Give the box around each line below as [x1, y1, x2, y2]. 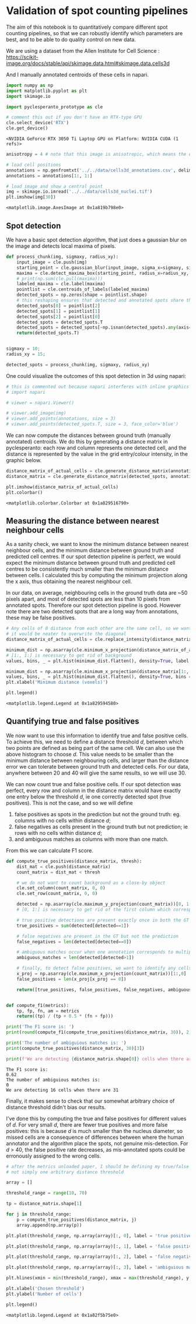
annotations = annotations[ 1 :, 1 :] [6, 173, 93, 179]
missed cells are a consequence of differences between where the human [6, 1134, 184, 1141]
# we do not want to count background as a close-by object [16, 880, 166, 886]
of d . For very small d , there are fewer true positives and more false [6, 1121, 168, 1128]
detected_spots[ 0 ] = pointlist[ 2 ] [16, 303, 100, 309]
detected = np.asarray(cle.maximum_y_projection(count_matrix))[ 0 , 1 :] [16, 901, 194, 907]
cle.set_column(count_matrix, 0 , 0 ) [16, 885, 106, 891]
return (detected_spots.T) [16, 330, 80, 336]
